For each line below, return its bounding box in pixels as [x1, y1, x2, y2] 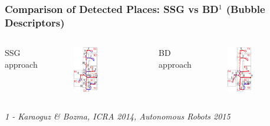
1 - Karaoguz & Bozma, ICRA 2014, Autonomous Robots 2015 [5, 110, 231, 122]
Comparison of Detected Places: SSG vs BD [5, 1, 219, 16]
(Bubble [226, 1, 265, 16]
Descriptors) [5, 15, 65, 29]
